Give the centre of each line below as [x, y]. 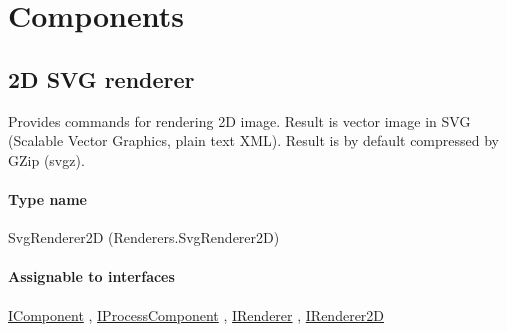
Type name [47, 198]
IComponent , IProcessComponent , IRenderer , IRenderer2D [196, 314]
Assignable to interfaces [91, 276]
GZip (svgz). [46, 159]
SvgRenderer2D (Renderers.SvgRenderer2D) [144, 237]
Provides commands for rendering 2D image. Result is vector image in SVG [239, 120]
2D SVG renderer [101, 78]
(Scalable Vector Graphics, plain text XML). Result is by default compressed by [253, 140]
